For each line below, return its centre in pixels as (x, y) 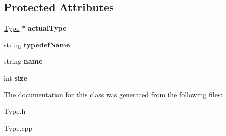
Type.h (15, 111)
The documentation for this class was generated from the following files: (113, 94)
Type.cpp (18, 127)
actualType (47, 28)
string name (23, 61)
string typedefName (37, 44)
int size (16, 77)
